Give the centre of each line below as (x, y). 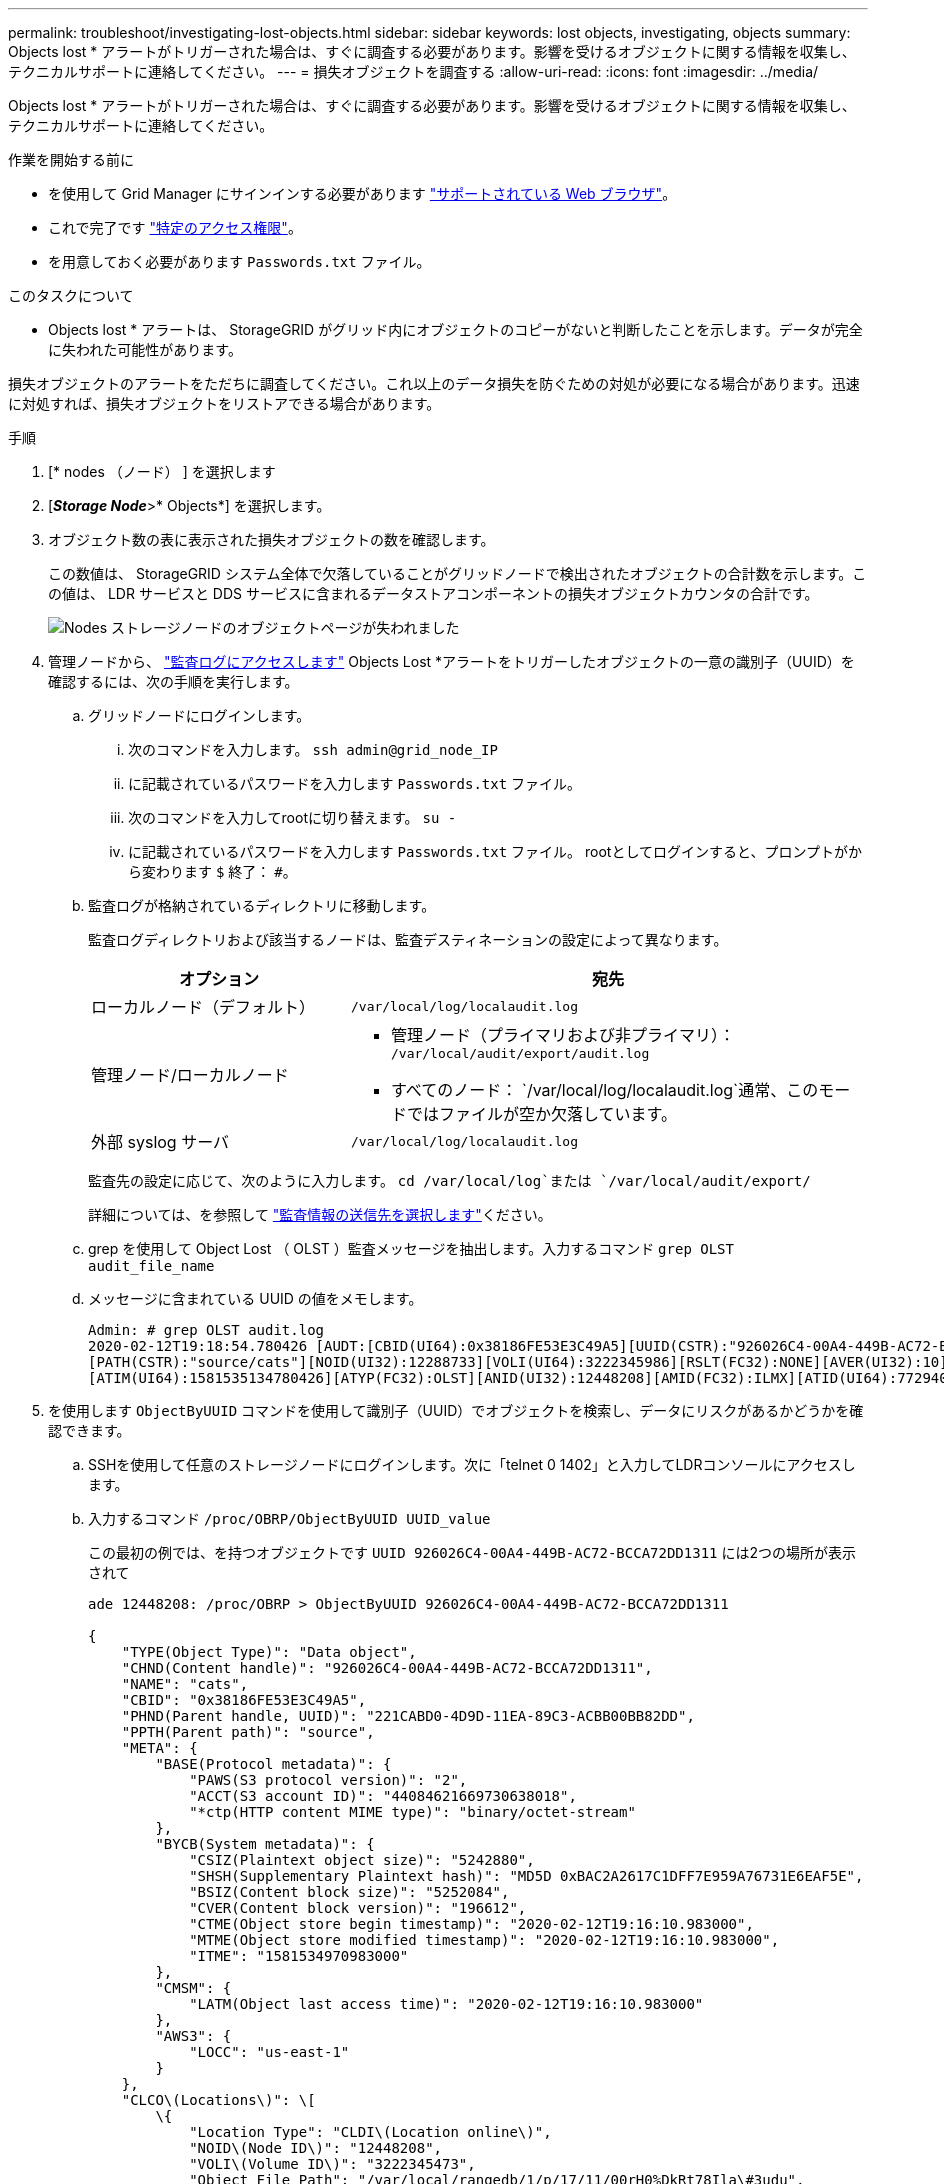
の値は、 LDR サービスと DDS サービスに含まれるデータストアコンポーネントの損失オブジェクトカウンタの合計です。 (433, 593)
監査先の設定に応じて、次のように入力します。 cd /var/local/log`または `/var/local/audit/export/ (449, 1180)
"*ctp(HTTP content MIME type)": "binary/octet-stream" (412, 1812)
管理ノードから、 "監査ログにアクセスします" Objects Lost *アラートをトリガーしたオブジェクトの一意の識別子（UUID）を (451, 661)
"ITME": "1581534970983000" (299, 1956)
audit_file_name (151, 1266)
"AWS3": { (193, 2036)
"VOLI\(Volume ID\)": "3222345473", (332, 2164)
